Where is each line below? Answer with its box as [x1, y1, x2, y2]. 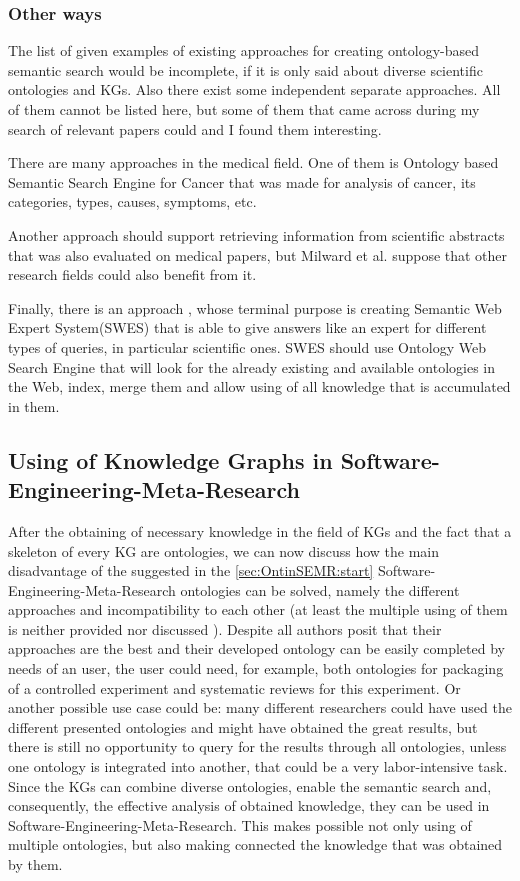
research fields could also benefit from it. [8, 264, 257, 285]
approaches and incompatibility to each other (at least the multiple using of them [8, 599, 508, 620]
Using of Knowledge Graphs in [8, 444, 333, 475]
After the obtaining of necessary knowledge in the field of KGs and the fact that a [8, 520, 512, 541]
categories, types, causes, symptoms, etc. [8, 191, 257, 212]
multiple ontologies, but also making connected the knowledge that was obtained [8, 834, 503, 855]
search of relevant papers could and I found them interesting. [8, 118, 382, 139]
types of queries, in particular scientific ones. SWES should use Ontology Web [8, 336, 486, 357]
